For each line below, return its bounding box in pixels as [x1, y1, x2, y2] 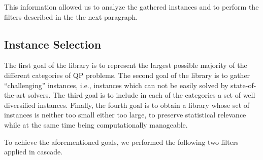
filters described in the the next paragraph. [4, 11, 138, 22]
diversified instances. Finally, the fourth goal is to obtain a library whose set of [4, 99, 250, 110]
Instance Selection [4, 36, 102, 52]
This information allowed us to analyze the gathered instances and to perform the [4, 2, 259, 12]
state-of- [231, 79, 256, 90]
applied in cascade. [4, 146, 63, 157]
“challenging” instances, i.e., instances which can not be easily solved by [4, 79, 228, 90]
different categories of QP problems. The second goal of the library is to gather [4, 69, 250, 80]
